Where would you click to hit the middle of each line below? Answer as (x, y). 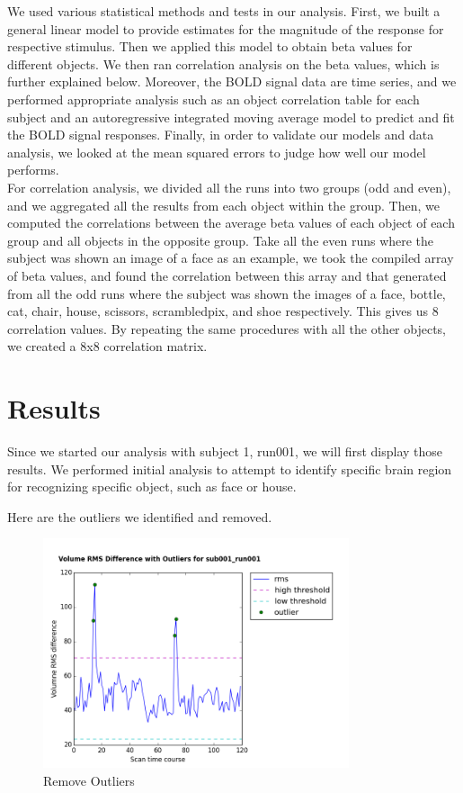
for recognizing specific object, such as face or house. (152, 487)
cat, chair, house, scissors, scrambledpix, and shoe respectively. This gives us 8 (223, 311)
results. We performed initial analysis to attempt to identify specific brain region (230, 469)
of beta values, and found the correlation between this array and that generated (227, 275)
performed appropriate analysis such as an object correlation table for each (214, 99)
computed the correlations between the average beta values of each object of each (231, 223)
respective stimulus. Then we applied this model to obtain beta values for (210, 46)
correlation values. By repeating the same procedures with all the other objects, (227, 328)
